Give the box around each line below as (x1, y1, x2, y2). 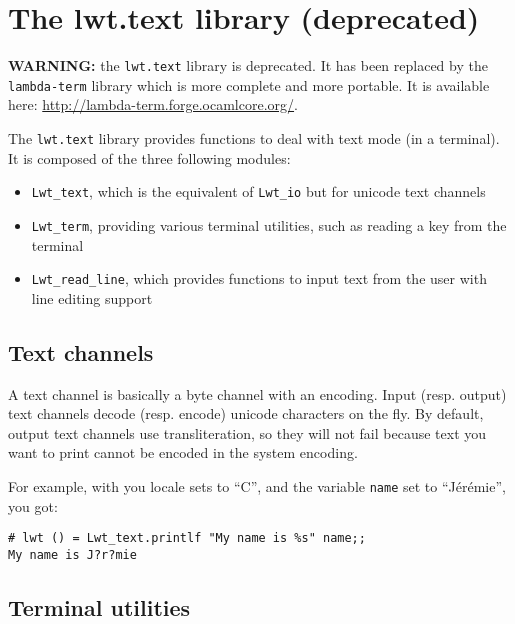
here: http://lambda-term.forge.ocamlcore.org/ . (8, 94, 298, 115)
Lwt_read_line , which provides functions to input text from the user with (31, 268, 487, 289)
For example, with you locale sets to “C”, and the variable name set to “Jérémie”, (8, 476, 506, 497)
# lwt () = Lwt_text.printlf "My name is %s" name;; (8, 531, 366, 546)
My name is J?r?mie (8, 547, 137, 562)
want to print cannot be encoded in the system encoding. (8, 442, 358, 463)
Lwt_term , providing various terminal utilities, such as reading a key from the (31, 214, 507, 235)
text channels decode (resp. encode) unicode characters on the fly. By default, (8, 403, 484, 424)
